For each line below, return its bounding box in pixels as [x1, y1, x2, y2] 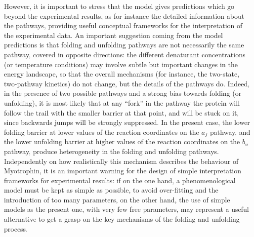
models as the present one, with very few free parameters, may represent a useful [4, 204, 249, 214]
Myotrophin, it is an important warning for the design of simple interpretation [4, 165, 242, 176]
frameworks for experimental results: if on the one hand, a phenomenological [4, 175, 236, 185]
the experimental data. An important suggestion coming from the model [4, 30, 223, 40]
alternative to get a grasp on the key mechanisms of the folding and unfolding [4, 214, 240, 224]
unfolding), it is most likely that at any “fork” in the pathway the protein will [4, 97, 240, 108]
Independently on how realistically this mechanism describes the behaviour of [4, 156, 239, 166]
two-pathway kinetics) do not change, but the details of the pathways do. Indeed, [4, 78, 250, 88]
